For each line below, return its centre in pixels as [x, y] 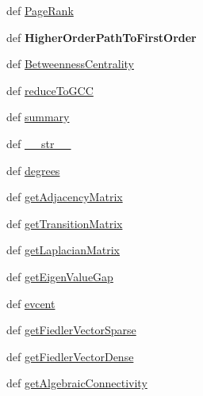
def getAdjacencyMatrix [65, 197]
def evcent [31, 303]
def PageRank [40, 10]
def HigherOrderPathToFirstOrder [101, 37]
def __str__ [39, 143]
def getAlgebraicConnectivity [77, 383]
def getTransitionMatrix [65, 223]
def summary [38, 117]
